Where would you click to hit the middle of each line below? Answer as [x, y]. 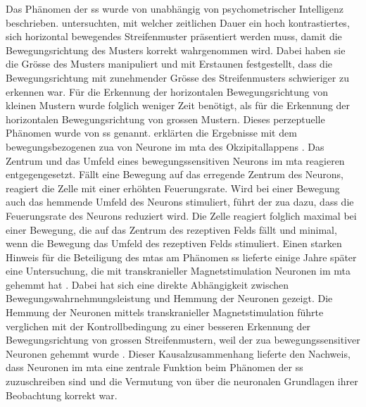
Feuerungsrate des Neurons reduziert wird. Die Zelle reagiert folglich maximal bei [181, 215]
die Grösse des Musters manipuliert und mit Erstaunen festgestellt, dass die [169, 64]
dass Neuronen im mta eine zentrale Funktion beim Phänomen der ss [154, 367]
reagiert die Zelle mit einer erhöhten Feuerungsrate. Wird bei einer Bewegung [173, 188]
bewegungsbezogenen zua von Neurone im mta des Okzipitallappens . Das [165, 146]
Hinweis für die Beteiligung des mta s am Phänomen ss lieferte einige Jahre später [181, 257]
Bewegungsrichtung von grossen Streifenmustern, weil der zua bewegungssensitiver [183, 340]
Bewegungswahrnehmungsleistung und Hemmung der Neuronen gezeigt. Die [169, 298]
